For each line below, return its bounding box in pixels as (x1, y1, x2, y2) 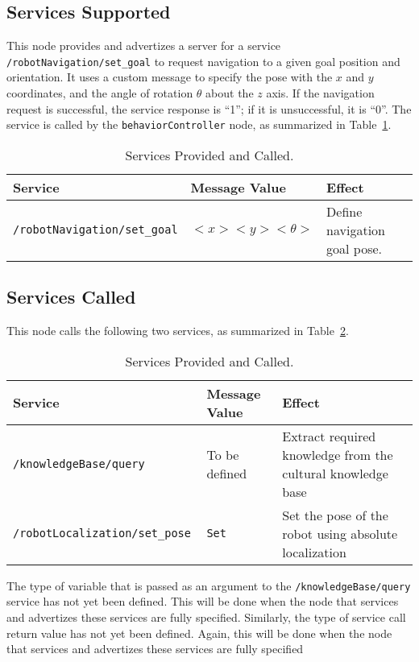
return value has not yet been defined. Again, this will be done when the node (6, 624, 392, 641)
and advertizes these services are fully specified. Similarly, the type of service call (6, 608, 406, 625)
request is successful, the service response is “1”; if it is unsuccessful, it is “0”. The (6, 100, 412, 117)
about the (205, 85, 254, 101)
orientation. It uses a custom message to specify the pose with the (6, 68, 333, 85)
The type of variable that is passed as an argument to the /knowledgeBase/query (6, 577, 411, 594)
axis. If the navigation (266, 85, 375, 101)
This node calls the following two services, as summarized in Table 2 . (6, 322, 349, 339)
